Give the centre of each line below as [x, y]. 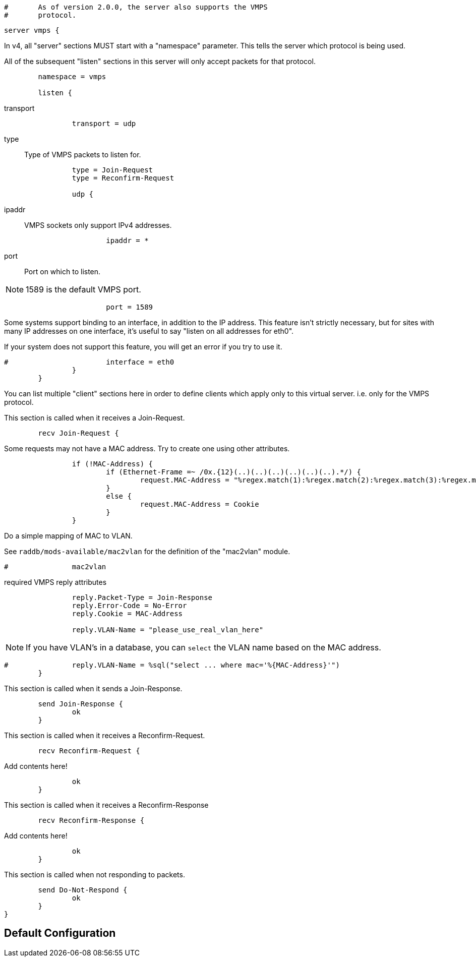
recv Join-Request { [78, 433]
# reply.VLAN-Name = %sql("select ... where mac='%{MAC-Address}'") [172, 665]
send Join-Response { [81, 704]
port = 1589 [130, 307]
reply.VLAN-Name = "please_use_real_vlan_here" [168, 630]
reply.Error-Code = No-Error [129, 606]
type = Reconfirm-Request [123, 178]
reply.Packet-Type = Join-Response [142, 597]
